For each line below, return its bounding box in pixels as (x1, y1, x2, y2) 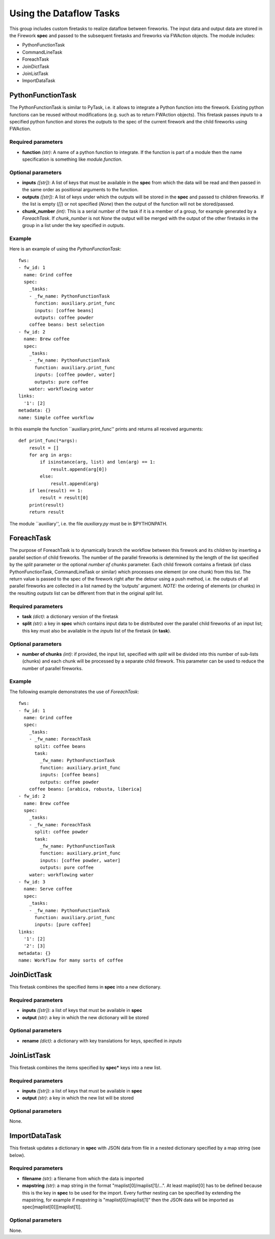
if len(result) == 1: (29, 488, 84, 494)
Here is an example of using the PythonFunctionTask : (9, 245, 122, 252)
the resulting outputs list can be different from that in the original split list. (9, 590, 163, 596)
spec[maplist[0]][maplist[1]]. (22, 1204, 82, 1210)
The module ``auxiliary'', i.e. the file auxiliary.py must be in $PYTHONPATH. (9, 520, 168, 526)
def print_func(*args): (18, 438, 78, 444)
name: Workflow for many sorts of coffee (18, 957, 123, 964)
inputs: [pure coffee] (34, 922, 91, 928)
